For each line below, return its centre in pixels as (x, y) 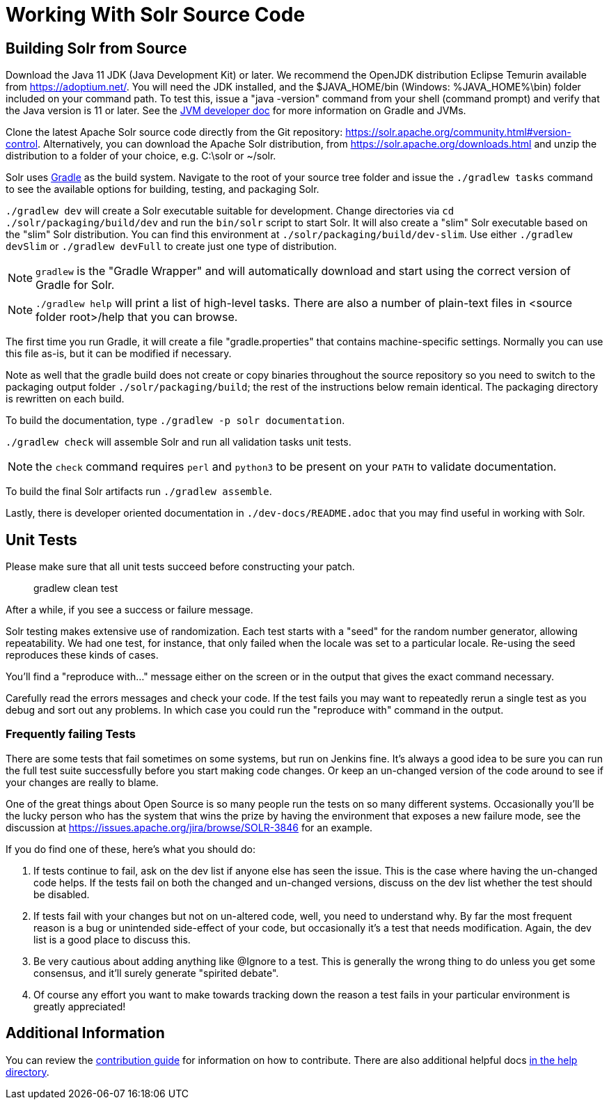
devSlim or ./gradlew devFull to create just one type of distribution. (171, 246)
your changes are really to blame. (82, 782)
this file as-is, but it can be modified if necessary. (119, 354)
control (22, 144)
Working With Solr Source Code (156, 15)
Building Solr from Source (96, 48)
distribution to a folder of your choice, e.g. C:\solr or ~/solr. (141, 156)
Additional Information (85, 1033)
